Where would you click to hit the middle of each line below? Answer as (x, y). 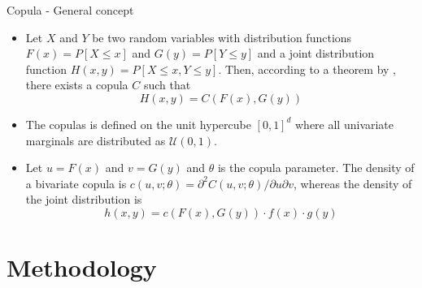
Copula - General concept (70, 10)
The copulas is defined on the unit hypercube (138, 124)
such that (167, 85)
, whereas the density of (353, 183)
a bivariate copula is (76, 183)
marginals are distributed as (96, 140)
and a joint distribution (316, 53)
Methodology (82, 267)
